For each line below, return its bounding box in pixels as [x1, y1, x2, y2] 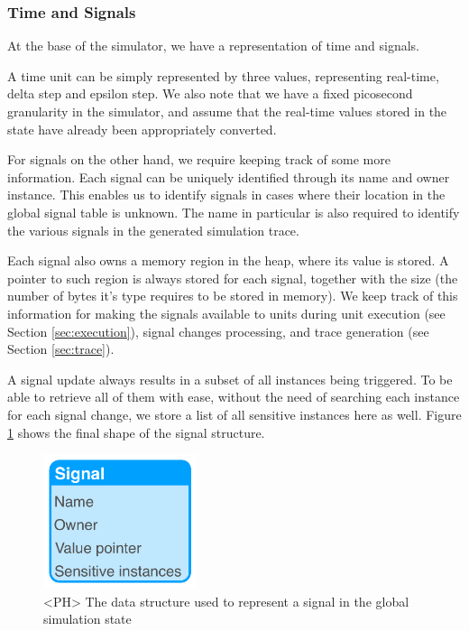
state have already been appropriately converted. [7, 119, 277, 138]
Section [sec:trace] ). [7, 339, 115, 358]
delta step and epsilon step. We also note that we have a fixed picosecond [7, 84, 413, 103]
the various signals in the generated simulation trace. [7, 220, 299, 239]
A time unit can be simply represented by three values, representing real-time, [7, 66, 439, 85]
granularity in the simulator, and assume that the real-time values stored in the [7, 102, 447, 120]
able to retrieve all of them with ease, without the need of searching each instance [7, 387, 460, 406]
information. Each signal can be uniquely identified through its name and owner [7, 167, 450, 186]
